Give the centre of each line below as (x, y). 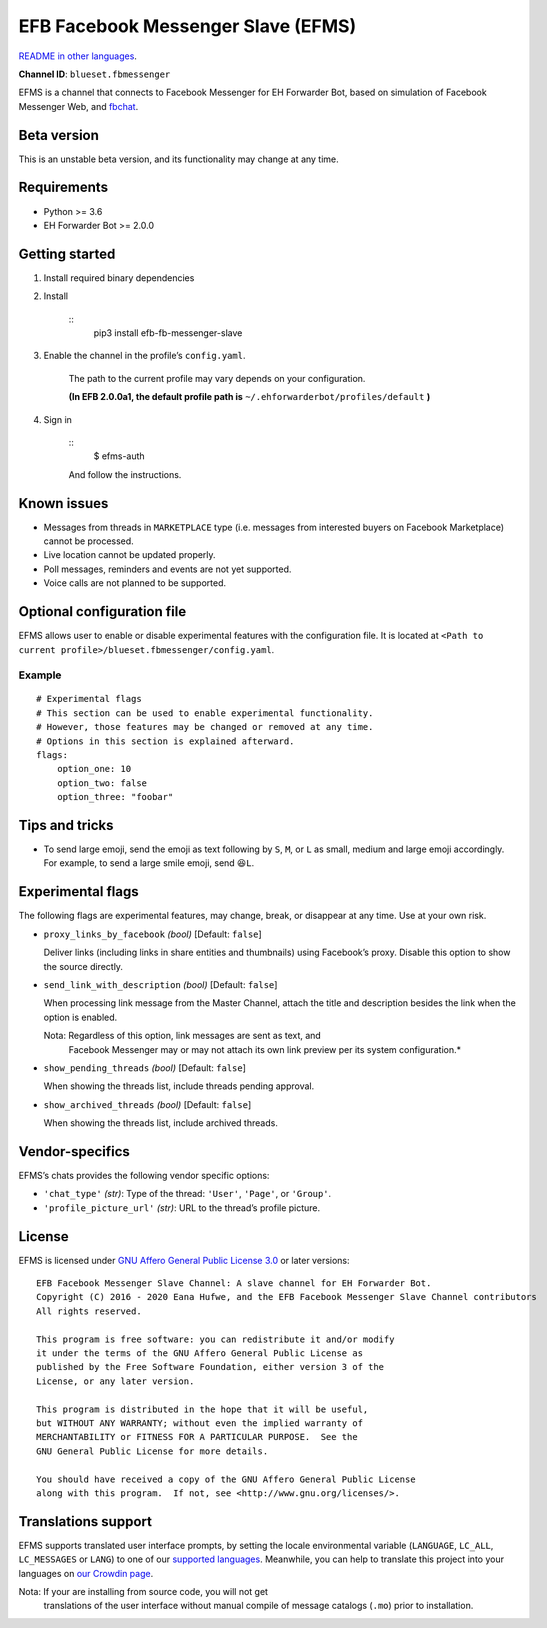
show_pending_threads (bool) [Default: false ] (145, 1067)
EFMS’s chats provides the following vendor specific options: (144, 1175)
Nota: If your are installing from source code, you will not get (143, 1591)
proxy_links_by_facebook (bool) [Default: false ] (152, 934)
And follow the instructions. (125, 474)
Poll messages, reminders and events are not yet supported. (167, 569)
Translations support (85, 1521)
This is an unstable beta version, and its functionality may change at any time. (178, 159)
